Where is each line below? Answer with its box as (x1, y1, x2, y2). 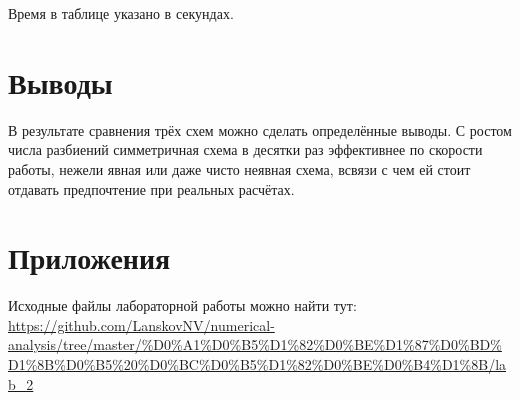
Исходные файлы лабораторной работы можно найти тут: (8, 295, 357, 316)
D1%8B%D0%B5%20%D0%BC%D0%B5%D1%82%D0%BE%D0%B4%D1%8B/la (8, 354, 507, 374)
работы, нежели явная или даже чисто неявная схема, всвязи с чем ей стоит (8, 158, 471, 179)
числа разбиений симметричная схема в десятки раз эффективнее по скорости (8, 139, 483, 160)
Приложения (8, 237, 171, 278)
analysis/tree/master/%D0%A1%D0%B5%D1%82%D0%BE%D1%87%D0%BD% (8, 334, 502, 355)
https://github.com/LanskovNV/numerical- (8, 314, 275, 335)
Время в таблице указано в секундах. (8, 3, 234, 23)
